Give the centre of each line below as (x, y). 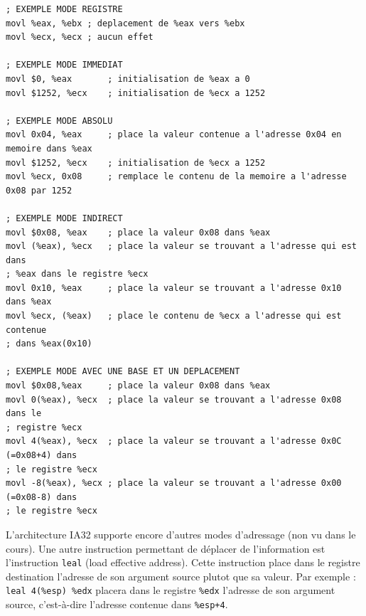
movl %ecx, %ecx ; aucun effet (80, 37)
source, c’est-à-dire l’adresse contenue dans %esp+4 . (117, 604)
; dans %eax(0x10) (49, 344)
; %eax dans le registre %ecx (77, 274)
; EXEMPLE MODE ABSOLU (59, 121)
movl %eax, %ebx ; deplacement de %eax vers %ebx (125, 23)
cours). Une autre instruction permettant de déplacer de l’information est (166, 548)
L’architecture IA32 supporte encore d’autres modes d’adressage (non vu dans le (181, 534)
